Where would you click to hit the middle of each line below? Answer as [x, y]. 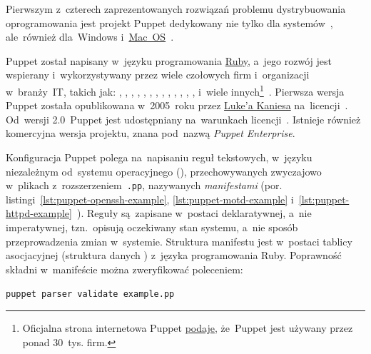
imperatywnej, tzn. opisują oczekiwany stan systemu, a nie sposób [152, 227]
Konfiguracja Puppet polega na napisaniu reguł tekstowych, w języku [159, 157]
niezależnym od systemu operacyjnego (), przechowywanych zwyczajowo [164, 171]
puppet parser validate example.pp [90, 294]
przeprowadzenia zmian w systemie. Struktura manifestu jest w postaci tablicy [179, 241]
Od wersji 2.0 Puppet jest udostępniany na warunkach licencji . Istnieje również [183, 119]
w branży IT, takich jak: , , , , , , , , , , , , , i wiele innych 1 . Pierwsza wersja [175, 90]
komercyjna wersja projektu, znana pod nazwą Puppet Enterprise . [151, 133]
